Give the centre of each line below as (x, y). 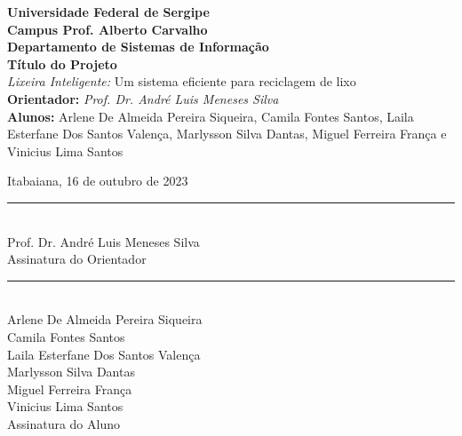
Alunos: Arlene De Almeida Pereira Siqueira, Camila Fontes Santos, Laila (211, 116)
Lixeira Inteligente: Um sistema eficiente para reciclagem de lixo (182, 81)
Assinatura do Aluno (64, 423)
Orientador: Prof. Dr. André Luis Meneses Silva (143, 98)
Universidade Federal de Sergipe (108, 12)
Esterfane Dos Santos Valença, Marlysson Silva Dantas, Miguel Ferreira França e (227, 134)
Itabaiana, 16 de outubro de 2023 (98, 181)
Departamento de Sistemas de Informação (138, 47)
